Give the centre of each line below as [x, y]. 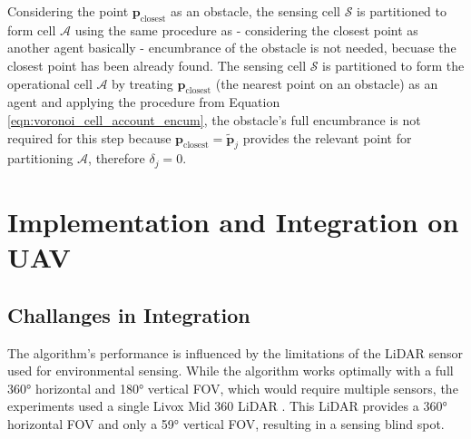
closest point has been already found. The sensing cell [157, 65]
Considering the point [68, 11]
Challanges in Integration [129, 314]
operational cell [50, 83]
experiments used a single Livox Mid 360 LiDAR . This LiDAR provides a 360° [227, 406]
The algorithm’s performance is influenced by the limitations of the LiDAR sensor [235, 352]
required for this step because [89, 137]
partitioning [40, 158]
